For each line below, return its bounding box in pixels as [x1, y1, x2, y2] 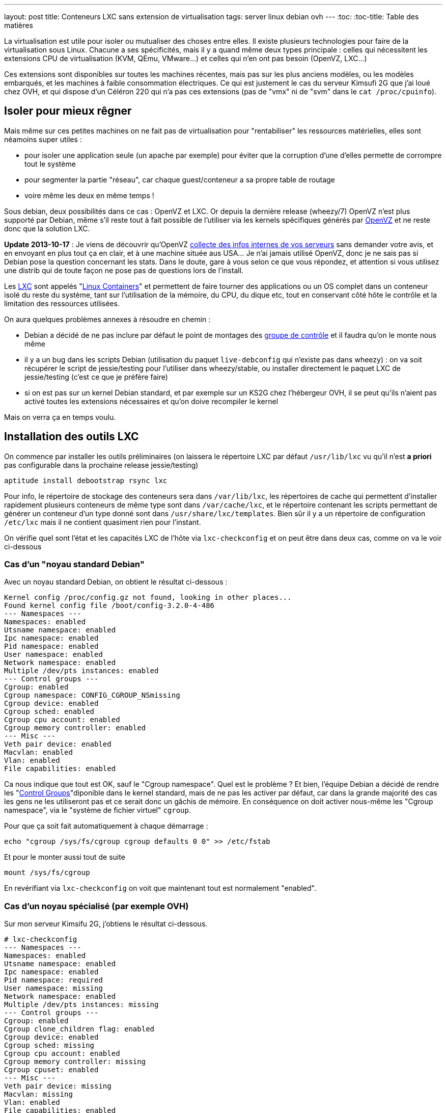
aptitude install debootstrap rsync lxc [4, 476, 168, 485]
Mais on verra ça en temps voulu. [4, 412, 116, 421]
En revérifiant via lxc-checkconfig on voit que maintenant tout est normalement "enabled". [4, 884, 316, 893]
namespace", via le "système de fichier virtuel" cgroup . [4, 806, 191, 815]
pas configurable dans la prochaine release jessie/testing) [4, 460, 199, 469]
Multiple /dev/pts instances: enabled [4, 667, 159, 675]
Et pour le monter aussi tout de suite [4, 853, 125, 862]
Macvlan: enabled [4, 748, 73, 757]
